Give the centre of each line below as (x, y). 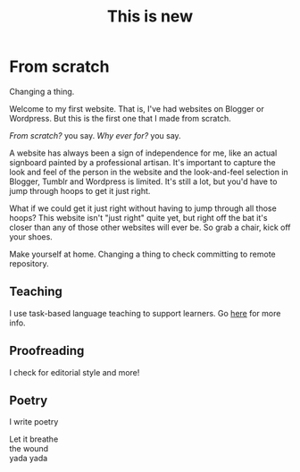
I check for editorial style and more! (75, 372)
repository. (29, 263)
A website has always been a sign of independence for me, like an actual (143, 153)
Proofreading (47, 351)
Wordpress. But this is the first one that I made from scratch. (121, 118)
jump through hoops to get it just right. (80, 190)
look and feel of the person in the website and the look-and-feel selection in (149, 172)
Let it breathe (34, 439)
